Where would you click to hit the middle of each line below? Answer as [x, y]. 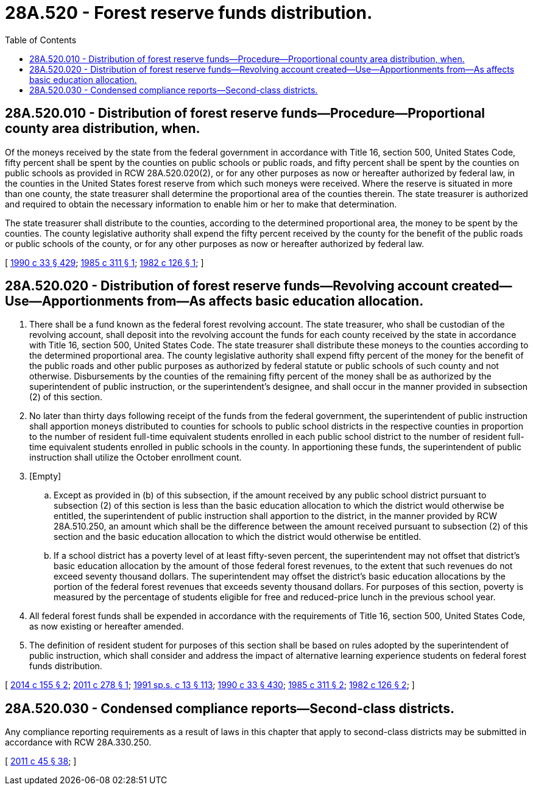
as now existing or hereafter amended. [107, 627]
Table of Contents [41, 40]
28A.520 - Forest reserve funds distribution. [189, 13]
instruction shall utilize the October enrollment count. [136, 458]
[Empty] [45, 476]
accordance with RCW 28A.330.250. [78, 742]
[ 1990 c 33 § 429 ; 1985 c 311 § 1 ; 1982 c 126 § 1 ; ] [104, 262]
